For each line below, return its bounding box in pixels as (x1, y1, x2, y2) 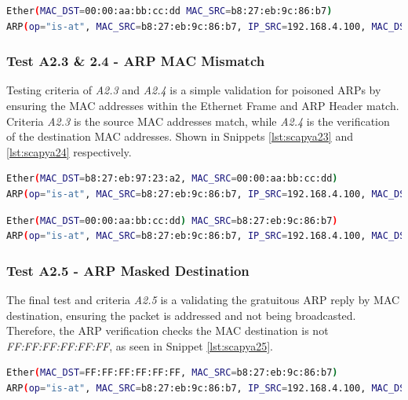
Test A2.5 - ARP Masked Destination (6, 260, 250, 280)
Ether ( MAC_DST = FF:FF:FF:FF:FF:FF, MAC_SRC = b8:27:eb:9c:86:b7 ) (6, 367, 338, 379)
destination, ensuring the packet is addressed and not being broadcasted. (6, 306, 356, 323)
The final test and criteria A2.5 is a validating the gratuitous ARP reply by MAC (6, 291, 400, 307)
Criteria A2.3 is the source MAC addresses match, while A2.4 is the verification (6, 112, 390, 129)
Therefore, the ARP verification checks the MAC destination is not (6, 322, 329, 339)
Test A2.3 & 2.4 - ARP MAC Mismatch (6, 51, 265, 71)
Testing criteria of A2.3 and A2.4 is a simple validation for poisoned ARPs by (6, 82, 381, 98)
